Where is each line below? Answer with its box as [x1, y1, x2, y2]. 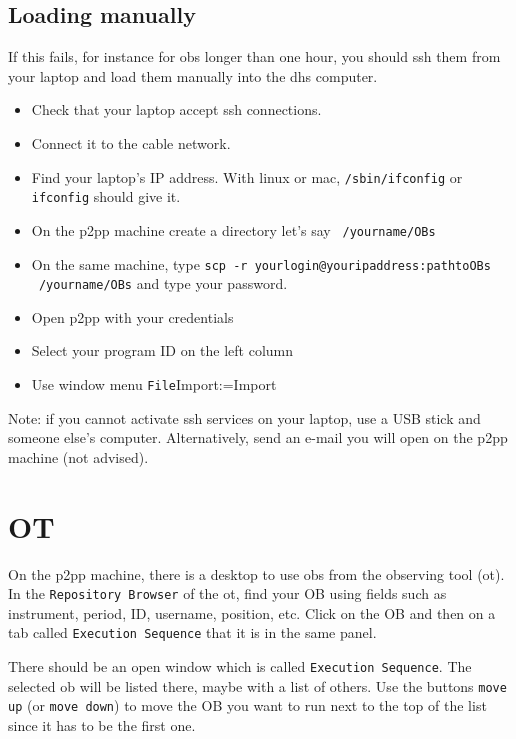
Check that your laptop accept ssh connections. [31, 99, 322, 120]
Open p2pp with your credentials [31, 306, 234, 327]
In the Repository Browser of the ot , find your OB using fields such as [8, 583, 447, 604]
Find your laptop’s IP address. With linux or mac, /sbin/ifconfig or [31, 166, 463, 187]
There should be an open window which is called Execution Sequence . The [8, 656, 472, 677]
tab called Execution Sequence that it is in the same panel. [8, 622, 377, 643]
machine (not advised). [8, 446, 149, 467]
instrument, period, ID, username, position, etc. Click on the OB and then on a [8, 602, 496, 623]
